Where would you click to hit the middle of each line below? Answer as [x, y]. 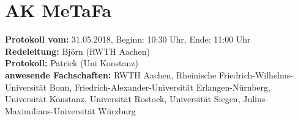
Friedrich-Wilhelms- [256, 74]
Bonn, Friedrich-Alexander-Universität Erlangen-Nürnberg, [160, 87]
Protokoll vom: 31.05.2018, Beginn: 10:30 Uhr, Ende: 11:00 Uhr [128, 39]
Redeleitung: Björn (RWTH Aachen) [77, 51]
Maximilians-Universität [50, 110]
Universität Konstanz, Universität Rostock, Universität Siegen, [123, 99]
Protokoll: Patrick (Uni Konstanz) [72, 63]
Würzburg [117, 110]
